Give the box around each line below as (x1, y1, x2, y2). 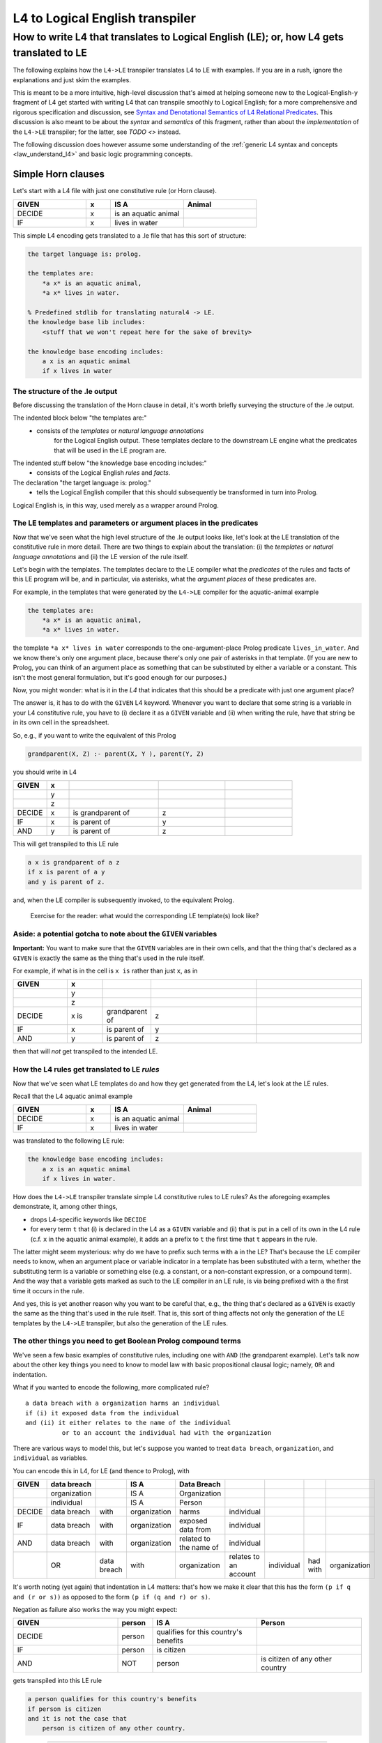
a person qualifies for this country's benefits (27, 1695, 197, 1703)
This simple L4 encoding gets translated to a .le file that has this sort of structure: (13, 231, 247, 240)
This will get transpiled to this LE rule (13, 839, 119, 848)
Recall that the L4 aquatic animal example (13, 1092, 132, 1100)
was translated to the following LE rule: (13, 1136, 125, 1145)
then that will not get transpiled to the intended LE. (13, 1047, 158, 1056)
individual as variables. (13, 1454, 89, 1462)
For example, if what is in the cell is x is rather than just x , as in (13, 966, 198, 975)
